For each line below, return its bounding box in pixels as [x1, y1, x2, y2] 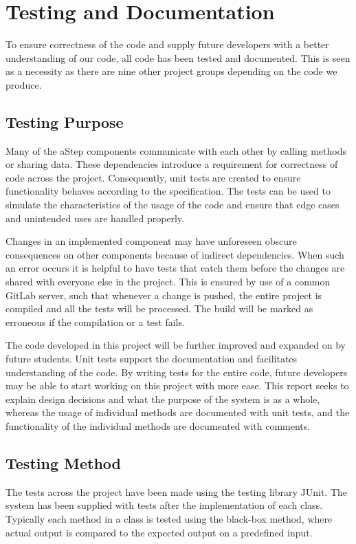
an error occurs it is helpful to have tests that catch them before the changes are [5, 261, 345, 275]
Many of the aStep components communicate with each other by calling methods [5, 143, 347, 157]
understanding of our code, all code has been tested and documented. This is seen [5, 50, 351, 65]
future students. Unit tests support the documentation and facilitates [5, 351, 298, 366]
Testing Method [5, 452, 121, 473]
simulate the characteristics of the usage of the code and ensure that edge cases [5, 197, 340, 212]
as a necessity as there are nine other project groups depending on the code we [5, 64, 337, 78]
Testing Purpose [5, 111, 124, 132]
